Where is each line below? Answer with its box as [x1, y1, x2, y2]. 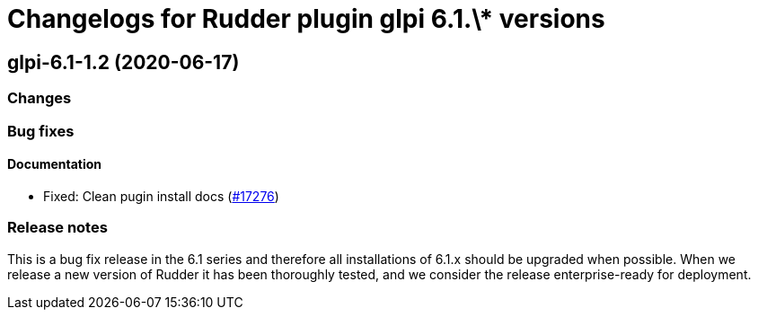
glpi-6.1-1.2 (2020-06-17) [7, 50, 240, 74]
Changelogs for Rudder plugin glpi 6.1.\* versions [7, 4, 605, 34]
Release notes [7, 218, 108, 237]
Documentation [7, 156, 102, 172]
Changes [7, 89, 72, 108]
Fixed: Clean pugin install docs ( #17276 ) [43, 188, 279, 204]
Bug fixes [7, 121, 75, 140]
